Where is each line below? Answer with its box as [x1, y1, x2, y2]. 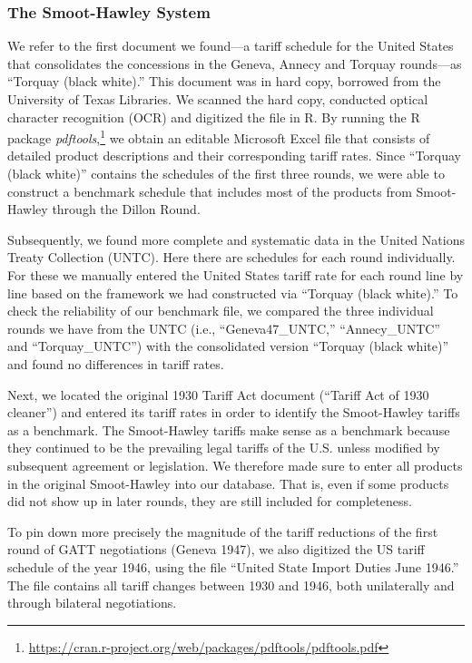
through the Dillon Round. [52, 200, 201, 219]
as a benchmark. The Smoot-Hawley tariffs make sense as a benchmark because [7, 420, 450, 439]
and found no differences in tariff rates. [7, 354, 224, 373]
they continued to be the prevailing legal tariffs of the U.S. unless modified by [7, 438, 440, 457]
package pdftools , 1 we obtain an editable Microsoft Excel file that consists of [7, 126, 430, 147]
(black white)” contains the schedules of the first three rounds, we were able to [7, 164, 445, 183]
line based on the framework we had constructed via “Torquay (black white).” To [7, 283, 458, 302]
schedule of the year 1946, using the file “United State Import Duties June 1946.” [7, 557, 459, 576]
